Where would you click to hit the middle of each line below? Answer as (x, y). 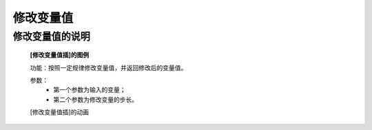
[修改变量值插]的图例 (60, 55)
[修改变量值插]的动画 (60, 112)
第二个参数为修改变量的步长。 (95, 99)
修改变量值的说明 (52, 36)
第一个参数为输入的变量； (90, 90)
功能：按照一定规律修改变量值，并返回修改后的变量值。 (108, 67)
